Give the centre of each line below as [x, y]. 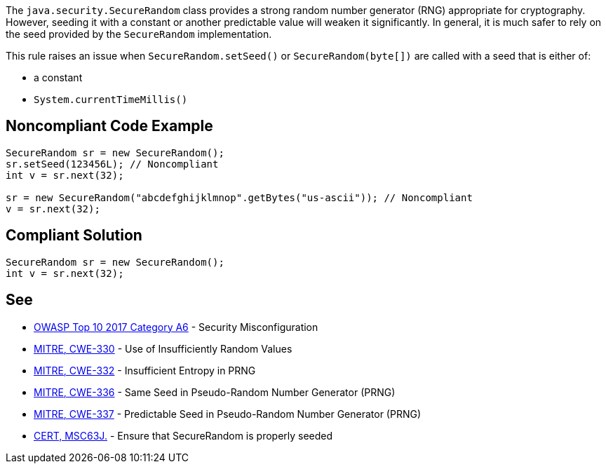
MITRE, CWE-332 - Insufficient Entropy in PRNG [145, 370]
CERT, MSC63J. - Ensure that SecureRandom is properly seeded [183, 435]
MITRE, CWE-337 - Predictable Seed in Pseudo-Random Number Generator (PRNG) [228, 414]
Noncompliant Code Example [109, 126]
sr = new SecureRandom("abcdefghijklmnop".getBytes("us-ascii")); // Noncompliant [239, 197]
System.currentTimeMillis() [111, 100]
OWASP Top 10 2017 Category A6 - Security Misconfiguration [176, 327]
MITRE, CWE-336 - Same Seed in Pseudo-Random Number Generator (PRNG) [215, 392]
